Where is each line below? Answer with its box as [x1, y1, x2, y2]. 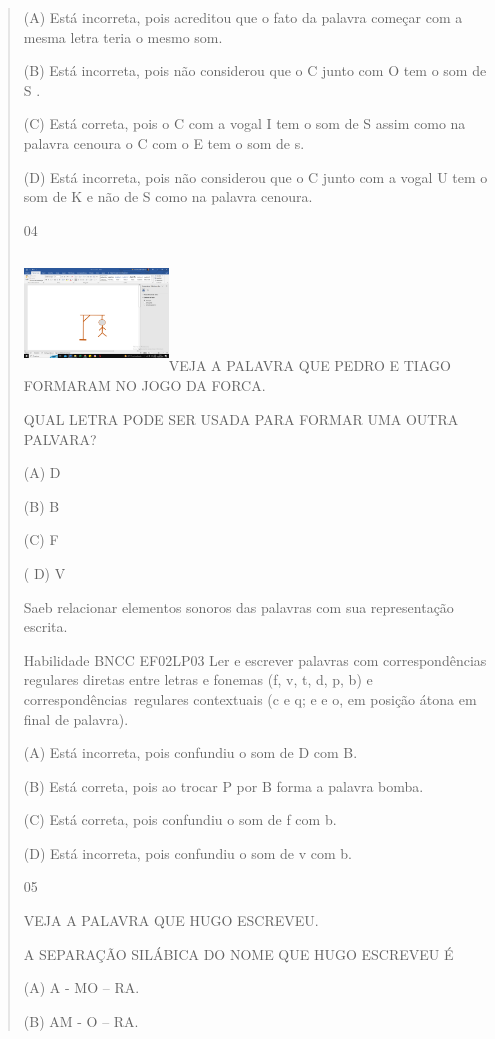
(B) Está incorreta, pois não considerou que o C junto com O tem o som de [23, 60, 487, 81]
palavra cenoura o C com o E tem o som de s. [23, 132, 305, 153]
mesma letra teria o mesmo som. [23, 26, 223, 47]
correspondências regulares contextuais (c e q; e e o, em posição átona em [23, 688, 477, 709]
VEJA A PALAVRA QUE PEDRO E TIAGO [168, 355, 451, 376]
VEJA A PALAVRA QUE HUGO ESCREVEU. [23, 910, 319, 931]
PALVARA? [23, 428, 97, 449]
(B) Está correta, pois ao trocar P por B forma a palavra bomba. [23, 775, 424, 796]
